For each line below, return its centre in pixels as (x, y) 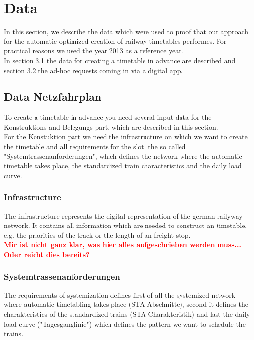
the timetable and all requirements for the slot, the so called (95, 146)
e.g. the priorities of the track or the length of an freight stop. (97, 235)
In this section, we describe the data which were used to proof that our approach (126, 31)
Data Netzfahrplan (53, 96)
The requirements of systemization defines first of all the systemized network (120, 294)
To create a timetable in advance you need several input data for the (108, 117)
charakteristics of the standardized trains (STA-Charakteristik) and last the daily (127, 314)
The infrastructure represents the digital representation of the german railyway (123, 215)
